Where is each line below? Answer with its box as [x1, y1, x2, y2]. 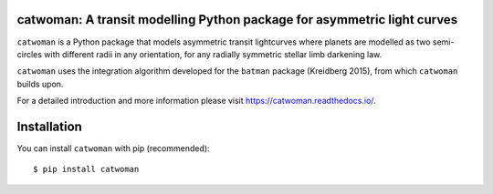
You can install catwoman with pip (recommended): [16, 142, 210, 154]
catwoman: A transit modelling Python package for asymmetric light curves [16, 12, 458, 27]
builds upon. [16, 78, 64, 89]
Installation [16, 118, 82, 134]
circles [16, 48, 43, 59]
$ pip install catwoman [33, 164, 140, 175]
